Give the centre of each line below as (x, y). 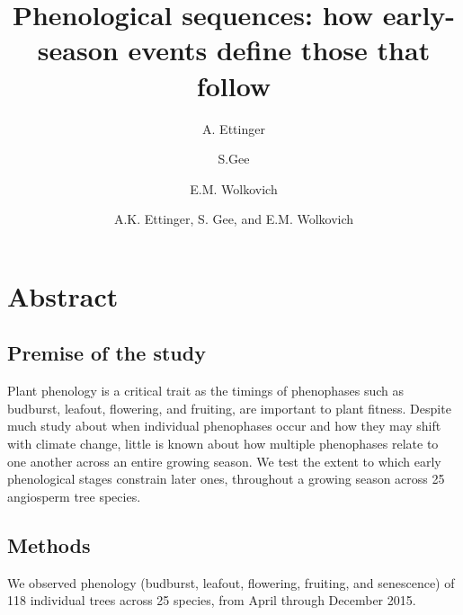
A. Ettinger (234, 128)
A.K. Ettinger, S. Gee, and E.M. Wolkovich (234, 219)
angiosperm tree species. (74, 496)
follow (234, 85)
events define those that (279, 50)
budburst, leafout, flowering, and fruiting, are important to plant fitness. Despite (229, 408)
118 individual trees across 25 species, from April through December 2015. (212, 600)
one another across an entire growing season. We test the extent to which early (224, 461)
